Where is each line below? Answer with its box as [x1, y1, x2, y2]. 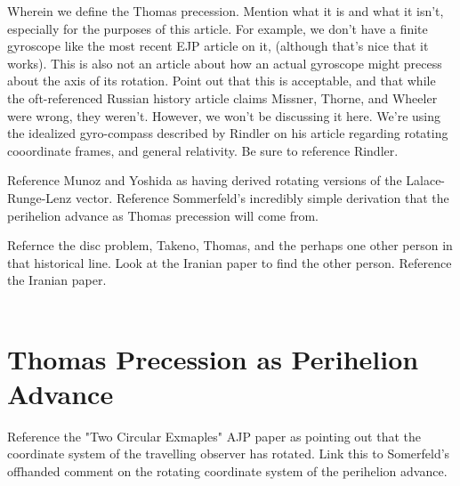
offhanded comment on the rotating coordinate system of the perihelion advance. [7, 462, 448, 480]
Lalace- [406, 171, 446, 190]
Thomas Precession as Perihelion [7, 340, 419, 377]
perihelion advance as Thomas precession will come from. [7, 206, 319, 224]
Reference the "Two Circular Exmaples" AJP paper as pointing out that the [7, 426, 422, 445]
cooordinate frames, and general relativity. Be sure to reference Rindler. [7, 141, 399, 159]
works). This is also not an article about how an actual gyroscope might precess [7, 53, 442, 72]
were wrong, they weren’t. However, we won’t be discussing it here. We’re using [7, 106, 440, 125]
